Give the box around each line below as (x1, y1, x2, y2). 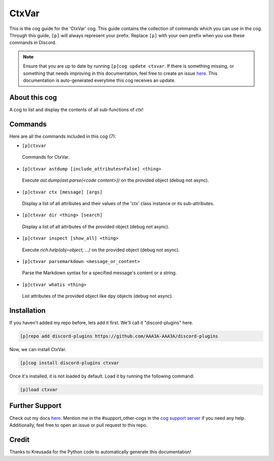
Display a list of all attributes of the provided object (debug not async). (22, 223, 169, 229)
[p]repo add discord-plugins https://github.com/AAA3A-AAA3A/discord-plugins (20, 333, 218, 339)
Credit (9, 435, 30, 444)
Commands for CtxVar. (22, 154, 70, 160)
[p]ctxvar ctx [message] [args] (22, 189, 102, 195)
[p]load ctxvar (20, 387, 58, 392)
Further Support (9, 401, 62, 410)
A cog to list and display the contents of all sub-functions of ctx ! (9, 106, 144, 112)
